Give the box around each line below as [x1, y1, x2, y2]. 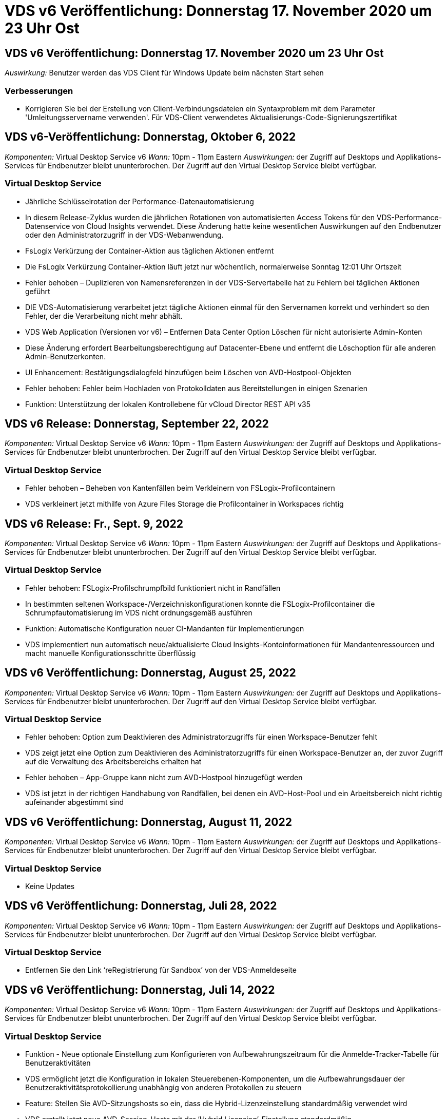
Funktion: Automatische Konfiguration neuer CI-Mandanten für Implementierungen [25, 624, 304, 633]
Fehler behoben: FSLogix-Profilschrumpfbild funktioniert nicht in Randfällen [25, 583, 281, 592]
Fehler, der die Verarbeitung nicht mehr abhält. [25, 311, 183, 320]
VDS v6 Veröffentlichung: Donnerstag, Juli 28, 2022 [5, 899, 277, 913]
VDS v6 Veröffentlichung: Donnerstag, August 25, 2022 [5, 666, 296, 680]
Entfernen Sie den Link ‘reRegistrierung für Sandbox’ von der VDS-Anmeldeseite [25, 966, 297, 975]
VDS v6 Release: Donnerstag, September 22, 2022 [5, 417, 269, 430]
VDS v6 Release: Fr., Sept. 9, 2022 [5, 517, 183, 530]
